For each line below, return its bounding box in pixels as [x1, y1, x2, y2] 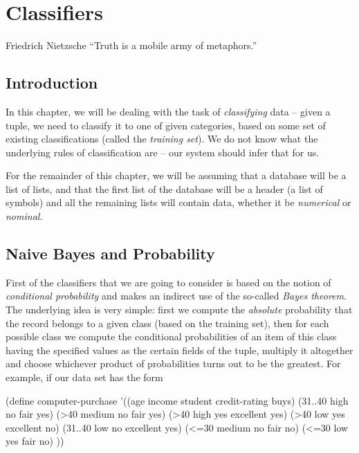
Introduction [6, 72, 98, 93]
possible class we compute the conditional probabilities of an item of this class [6, 329, 337, 344]
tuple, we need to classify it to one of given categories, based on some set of [6, 118, 326, 132]
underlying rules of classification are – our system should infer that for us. [6, 145, 320, 159]
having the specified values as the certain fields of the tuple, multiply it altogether [6, 342, 353, 357]
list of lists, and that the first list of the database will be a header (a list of [6, 181, 323, 196]
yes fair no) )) [6, 434, 64, 448]
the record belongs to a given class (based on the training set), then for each [6, 315, 329, 330]
